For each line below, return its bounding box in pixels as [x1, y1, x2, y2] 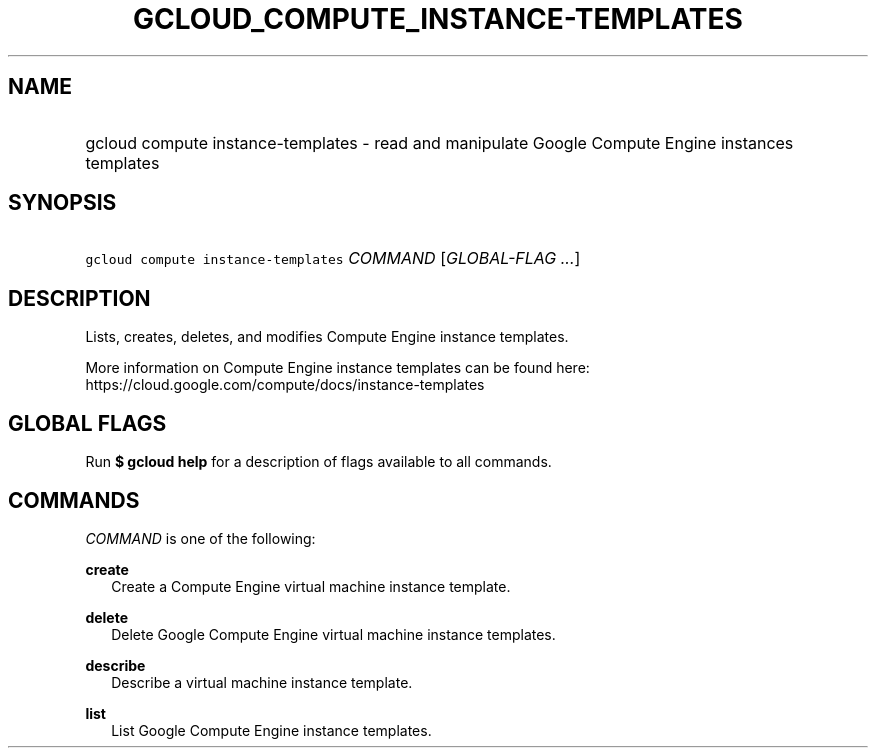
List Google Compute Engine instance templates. [111, 721, 432, 739]
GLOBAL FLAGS [8, 410, 167, 436]
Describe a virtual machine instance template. [111, 673, 413, 691]
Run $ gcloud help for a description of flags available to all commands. [85, 453, 552, 471]
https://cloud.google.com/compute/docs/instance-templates [85, 376, 485, 394]
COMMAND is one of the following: [85, 529, 316, 547]
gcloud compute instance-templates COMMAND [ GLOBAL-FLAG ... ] [85, 248, 581, 269]
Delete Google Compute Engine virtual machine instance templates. [111, 625, 556, 643]
